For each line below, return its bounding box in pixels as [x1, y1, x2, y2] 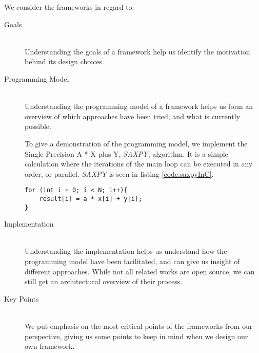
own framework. [25, 341, 75, 351]
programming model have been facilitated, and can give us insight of [25, 256, 240, 267]
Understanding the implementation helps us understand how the [25, 246, 227, 256]
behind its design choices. [25, 56, 105, 67]
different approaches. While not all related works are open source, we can [25, 266, 255, 276]
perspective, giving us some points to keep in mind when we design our [25, 330, 248, 341]
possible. [25, 121, 51, 132]
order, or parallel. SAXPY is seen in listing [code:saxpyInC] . [25, 168, 214, 179]
